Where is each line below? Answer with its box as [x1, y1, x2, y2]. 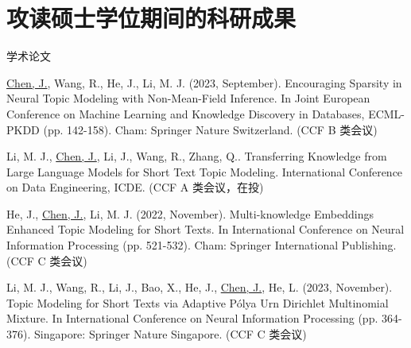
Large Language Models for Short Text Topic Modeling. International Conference [6, 163, 403, 180]
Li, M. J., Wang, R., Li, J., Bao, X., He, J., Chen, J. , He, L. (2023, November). [6, 279, 393, 296]
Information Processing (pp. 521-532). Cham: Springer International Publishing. [6, 237, 397, 253]
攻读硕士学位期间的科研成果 [6, 2, 297, 34]
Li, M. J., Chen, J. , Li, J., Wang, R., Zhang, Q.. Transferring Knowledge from [6, 148, 387, 164]
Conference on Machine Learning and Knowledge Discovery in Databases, [6, 105, 365, 122]
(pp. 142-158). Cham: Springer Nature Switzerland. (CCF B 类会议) [43, 121, 378, 137]
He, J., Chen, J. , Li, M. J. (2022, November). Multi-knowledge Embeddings [6, 205, 374, 222]
